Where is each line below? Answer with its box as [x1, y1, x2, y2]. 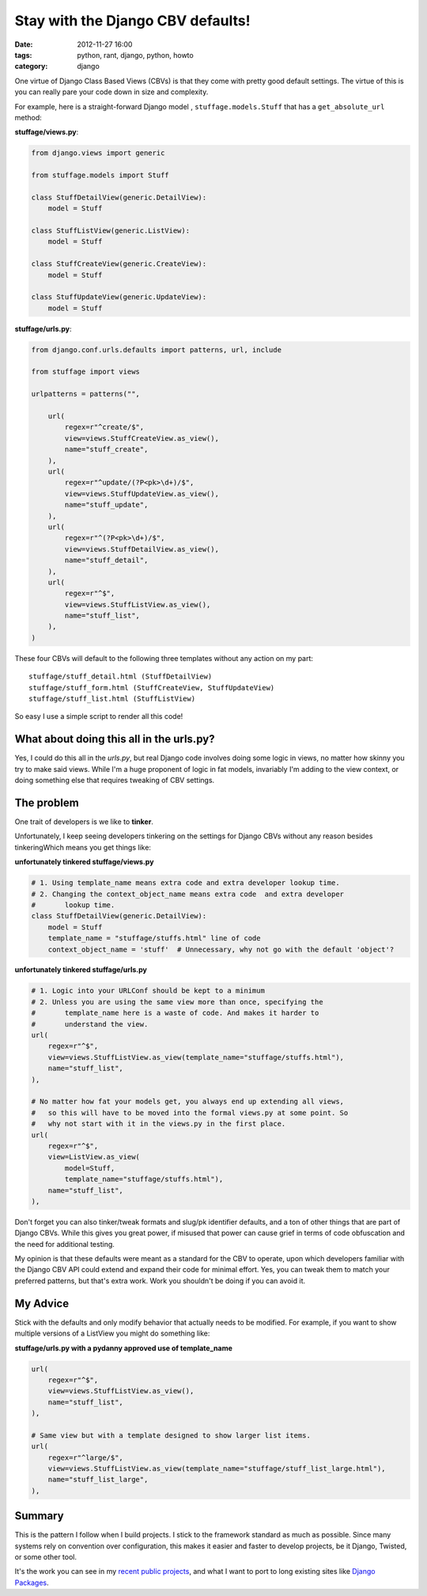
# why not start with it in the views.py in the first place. [31, 1119, 286, 1128]
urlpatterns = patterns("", [31, 389, 140, 399]
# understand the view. [31, 1020, 149, 1028]
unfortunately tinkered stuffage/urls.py [14, 965, 148, 975]
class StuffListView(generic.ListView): [31, 226, 190, 235]
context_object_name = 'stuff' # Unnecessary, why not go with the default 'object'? [47, 944, 395, 954]
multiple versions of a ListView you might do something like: [14, 1328, 210, 1338]
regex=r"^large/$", [47, 1453, 124, 1462]
